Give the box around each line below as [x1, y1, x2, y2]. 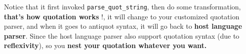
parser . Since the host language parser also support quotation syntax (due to [4, 30, 240, 41]
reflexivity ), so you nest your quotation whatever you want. [4, 40, 207, 51]
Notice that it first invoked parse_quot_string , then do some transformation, [4, 1, 241, 11]
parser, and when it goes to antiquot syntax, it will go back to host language [4, 21, 242, 31]
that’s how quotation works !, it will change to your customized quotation [4, 11, 240, 21]
